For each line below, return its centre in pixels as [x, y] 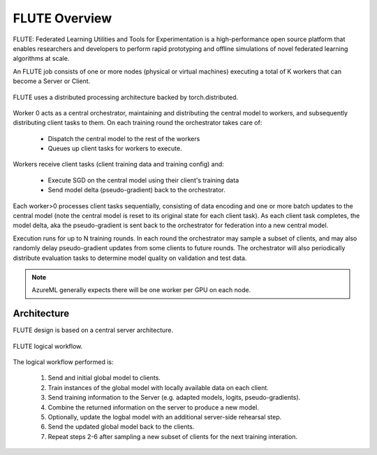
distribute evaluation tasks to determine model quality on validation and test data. [130, 258]
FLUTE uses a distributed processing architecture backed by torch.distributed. [126, 97]
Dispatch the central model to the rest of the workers [124, 138]
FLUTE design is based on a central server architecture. [93, 330]
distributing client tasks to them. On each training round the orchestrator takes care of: [138, 123]
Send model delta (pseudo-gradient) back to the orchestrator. [137, 190]
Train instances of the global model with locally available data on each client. [158, 387]
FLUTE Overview [62, 18]
